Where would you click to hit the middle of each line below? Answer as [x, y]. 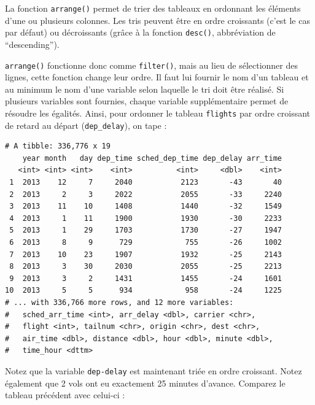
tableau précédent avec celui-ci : [65, 395]
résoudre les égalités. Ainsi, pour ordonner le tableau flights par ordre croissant [158, 113]
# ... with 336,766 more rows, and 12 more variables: [119, 302]
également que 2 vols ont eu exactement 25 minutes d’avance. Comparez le [145, 383]
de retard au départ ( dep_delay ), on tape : [86, 125]
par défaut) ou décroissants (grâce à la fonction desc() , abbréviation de [140, 32]
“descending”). [32, 44]
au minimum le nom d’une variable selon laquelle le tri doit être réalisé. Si [145, 89]
